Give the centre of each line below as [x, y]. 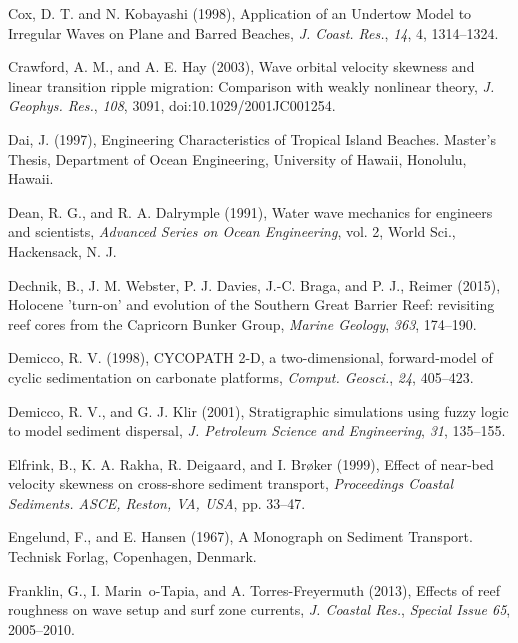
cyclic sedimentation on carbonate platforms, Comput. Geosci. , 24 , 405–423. [241, 376]
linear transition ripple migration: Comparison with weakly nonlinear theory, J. [251, 85]
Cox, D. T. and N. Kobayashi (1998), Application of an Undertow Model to [240, 13]
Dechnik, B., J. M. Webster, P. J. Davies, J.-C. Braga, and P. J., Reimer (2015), [254, 284]
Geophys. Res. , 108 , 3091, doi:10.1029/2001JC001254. [172, 105]
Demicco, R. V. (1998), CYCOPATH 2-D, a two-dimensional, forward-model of [250, 357]
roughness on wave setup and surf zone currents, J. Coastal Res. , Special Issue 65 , [259, 609]
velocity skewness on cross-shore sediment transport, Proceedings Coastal [230, 483]
